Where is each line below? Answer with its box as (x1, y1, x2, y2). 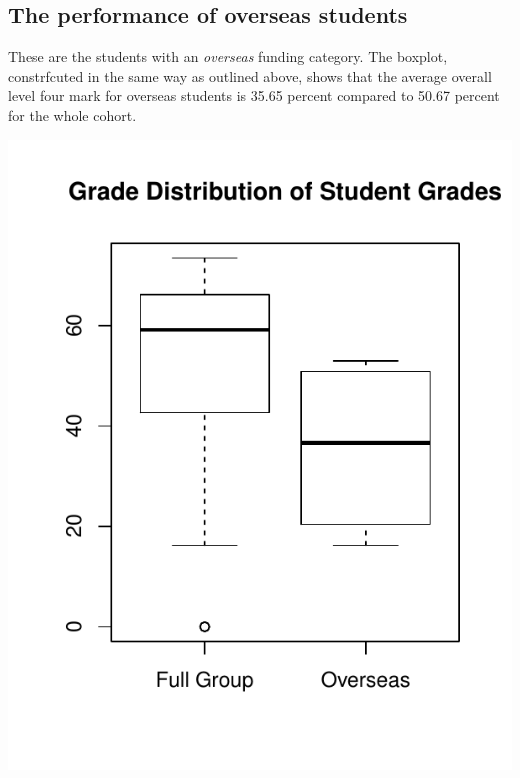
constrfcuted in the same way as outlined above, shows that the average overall (8, 65, 492, 86)
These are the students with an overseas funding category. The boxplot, (8, 46, 448, 67)
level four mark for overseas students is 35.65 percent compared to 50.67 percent (8, 85, 500, 106)
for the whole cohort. (8, 104, 137, 125)
